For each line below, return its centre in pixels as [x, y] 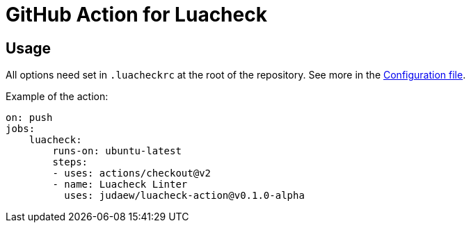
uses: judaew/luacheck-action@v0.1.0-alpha [184, 196]
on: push [29, 118]
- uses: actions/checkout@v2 [132, 173]
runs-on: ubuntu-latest [117, 151]
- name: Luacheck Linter [120, 185]
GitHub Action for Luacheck [136, 15]
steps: [70, 162]
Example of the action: [57, 97]
